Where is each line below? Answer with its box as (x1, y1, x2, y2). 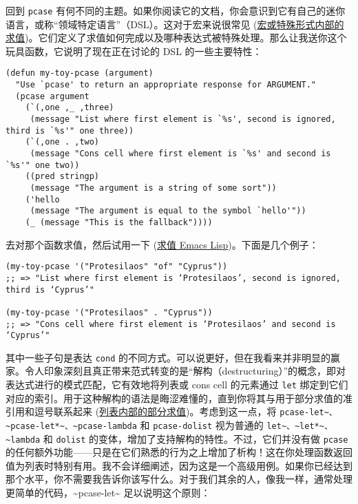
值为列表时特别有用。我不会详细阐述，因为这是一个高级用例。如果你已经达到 (6, 458, 352, 472)
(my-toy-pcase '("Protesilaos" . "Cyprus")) (6, 307, 213, 317)
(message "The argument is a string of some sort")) (30, 183, 277, 193)
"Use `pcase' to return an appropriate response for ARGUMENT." (15, 80, 317, 90)
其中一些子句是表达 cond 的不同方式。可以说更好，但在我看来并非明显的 (6, 350, 330, 364)
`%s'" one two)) (6, 160, 80, 170)
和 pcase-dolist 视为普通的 (140, 417, 264, 432)
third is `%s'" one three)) (6, 125, 134, 136)
